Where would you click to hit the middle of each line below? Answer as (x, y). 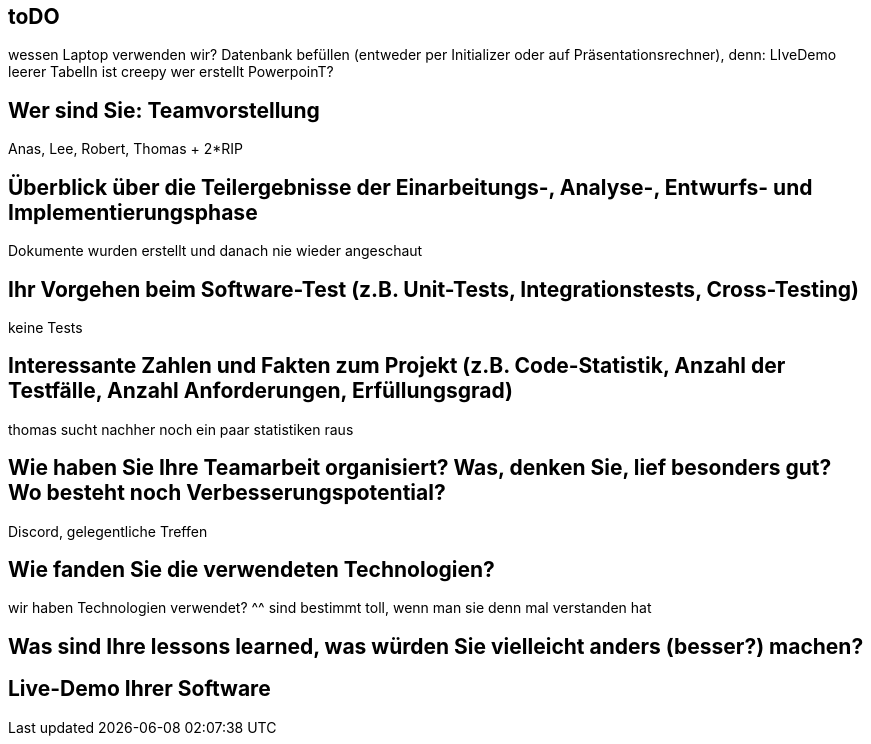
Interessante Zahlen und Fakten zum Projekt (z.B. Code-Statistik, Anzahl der (397, 366)
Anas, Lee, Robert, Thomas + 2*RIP (125, 149)
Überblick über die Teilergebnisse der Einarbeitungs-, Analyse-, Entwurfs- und (410, 187)
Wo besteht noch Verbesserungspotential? (227, 493)
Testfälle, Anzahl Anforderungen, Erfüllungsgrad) (260, 391)
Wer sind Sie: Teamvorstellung (164, 110)
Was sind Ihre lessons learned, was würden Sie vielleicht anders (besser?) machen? (436, 646)
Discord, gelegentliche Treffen (108, 531)
